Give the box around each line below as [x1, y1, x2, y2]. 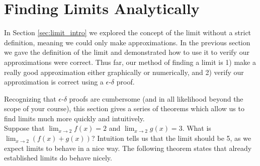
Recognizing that [4, 93, 56, 104]
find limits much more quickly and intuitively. [4, 113, 145, 123]
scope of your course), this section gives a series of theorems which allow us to [4, 103, 244, 114]
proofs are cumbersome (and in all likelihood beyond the [69, 93, 243, 104]
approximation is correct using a [4, 76, 104, 87]
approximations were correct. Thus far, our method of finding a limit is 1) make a [4, 56, 256, 67]
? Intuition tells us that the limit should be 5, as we [91, 133, 251, 143]
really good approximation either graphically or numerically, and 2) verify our [4, 66, 244, 77]
